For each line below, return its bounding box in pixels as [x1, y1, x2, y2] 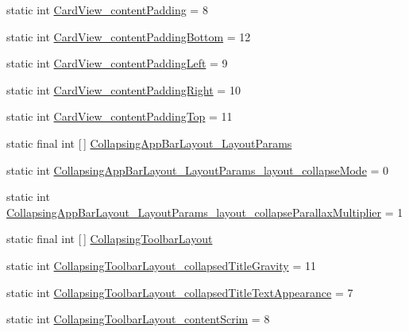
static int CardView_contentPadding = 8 [6, 2, 208, 17]
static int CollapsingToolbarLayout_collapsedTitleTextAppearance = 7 [6, 284, 353, 300]
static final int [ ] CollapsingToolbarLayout [6, 230, 213, 247]
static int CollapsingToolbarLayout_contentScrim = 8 [6, 311, 270, 327]
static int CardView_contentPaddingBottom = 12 [6, 28, 251, 44]
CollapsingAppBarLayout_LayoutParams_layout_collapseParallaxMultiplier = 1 [6, 203, 403, 220]
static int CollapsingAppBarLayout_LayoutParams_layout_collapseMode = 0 [6, 161, 389, 178]
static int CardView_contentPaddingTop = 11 [6, 108, 233, 125]
